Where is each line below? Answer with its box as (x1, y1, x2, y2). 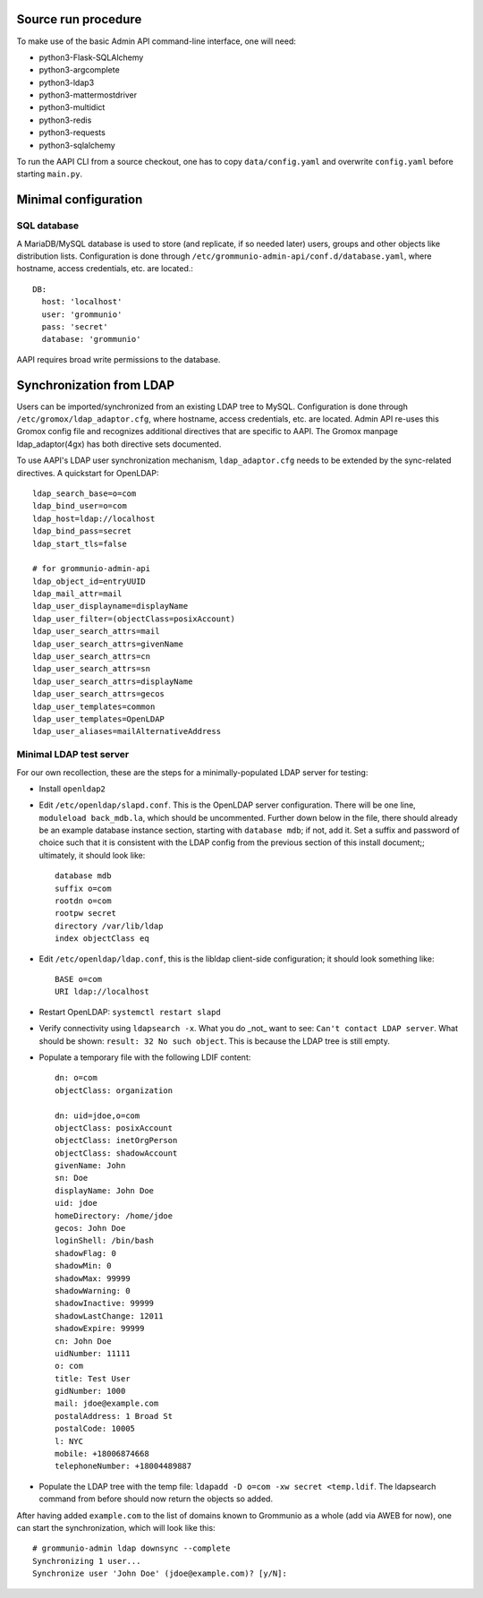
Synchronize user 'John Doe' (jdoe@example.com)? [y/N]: (32, 1568, 288, 1579)
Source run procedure (16, 12, 142, 27)
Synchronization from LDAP (16, 377, 174, 393)
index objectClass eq (55, 934, 149, 944)
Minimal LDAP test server (16, 748, 130, 761)
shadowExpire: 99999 (55, 1323, 145, 1334)
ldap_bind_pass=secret (32, 526, 132, 536)
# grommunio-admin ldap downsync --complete (32, 1543, 232, 1553)
